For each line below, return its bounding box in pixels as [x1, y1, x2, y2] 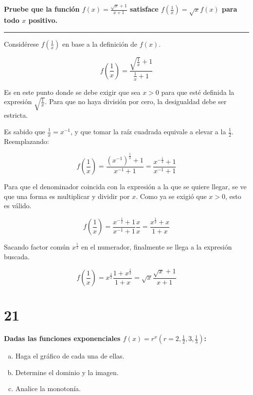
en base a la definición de [62, 38, 138, 49]
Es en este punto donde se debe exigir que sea [4, 87, 141, 97]
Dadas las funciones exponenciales [4, 333, 121, 343]
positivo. [28, 15, 58, 25]
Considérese [4, 38, 39, 49]
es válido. [4, 200, 32, 211]
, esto [225, 191, 241, 201]
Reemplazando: [4, 136, 49, 146]
